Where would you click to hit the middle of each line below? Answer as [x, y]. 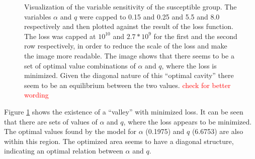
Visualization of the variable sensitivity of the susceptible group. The [131, 6]
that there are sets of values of [51, 121]
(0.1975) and [165, 131]
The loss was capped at [60, 36]
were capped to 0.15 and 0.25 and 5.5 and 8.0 [149, 16]
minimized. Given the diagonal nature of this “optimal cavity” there [129, 75]
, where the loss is [189, 65]
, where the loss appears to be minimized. [188, 121]
